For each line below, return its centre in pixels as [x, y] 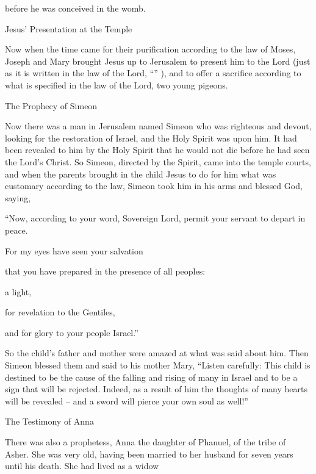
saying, [18, 197]
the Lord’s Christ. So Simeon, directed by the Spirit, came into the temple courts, [158, 161]
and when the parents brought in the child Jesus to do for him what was [141, 174]
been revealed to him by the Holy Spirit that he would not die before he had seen [157, 150]
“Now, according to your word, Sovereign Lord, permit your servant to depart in [155, 218]
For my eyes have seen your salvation [74, 250]
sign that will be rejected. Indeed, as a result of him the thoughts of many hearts [156, 389]
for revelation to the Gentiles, [60, 312]
